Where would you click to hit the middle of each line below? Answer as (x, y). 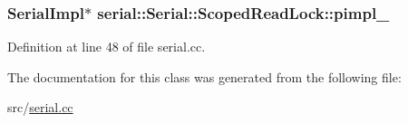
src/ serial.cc (40, 107)
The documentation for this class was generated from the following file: (204, 76)
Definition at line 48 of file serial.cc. (107, 47)
